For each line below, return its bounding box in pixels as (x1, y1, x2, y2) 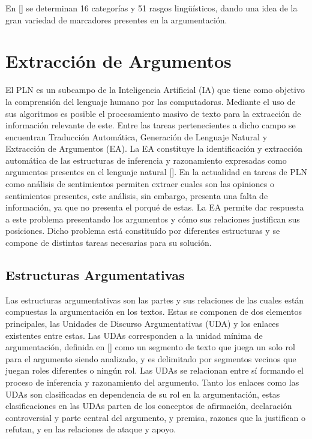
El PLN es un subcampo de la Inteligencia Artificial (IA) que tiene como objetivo (5, 83, 305, 96)
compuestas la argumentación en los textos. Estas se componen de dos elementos (5, 305, 302, 318)
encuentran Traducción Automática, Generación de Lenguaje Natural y (5, 130, 268, 143)
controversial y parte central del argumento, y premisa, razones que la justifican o (5, 411, 305, 423)
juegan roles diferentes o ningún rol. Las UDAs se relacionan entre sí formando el (5, 364, 304, 377)
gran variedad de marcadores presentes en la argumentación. (5, 13, 227, 26)
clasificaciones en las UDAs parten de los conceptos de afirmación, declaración (5, 399, 292, 412)
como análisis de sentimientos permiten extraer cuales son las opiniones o (5, 178, 274, 190)
